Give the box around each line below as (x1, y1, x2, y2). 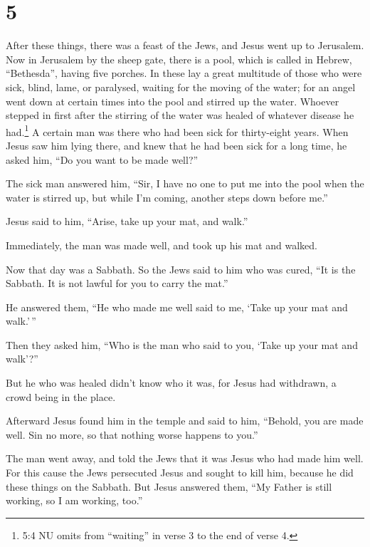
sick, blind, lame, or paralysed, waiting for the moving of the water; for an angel (6, 79, 356, 94)
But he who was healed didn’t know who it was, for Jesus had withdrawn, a (6, 375, 337, 390)
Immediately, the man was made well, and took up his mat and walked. (6, 237, 318, 252)
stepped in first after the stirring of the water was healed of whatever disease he (6, 108, 354, 123)
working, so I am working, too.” (6, 493, 143, 508)
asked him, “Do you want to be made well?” (6, 152, 199, 167)
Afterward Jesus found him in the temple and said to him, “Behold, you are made (6, 413, 364, 428)
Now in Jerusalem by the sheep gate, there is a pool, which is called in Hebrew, (6, 51, 352, 66)
